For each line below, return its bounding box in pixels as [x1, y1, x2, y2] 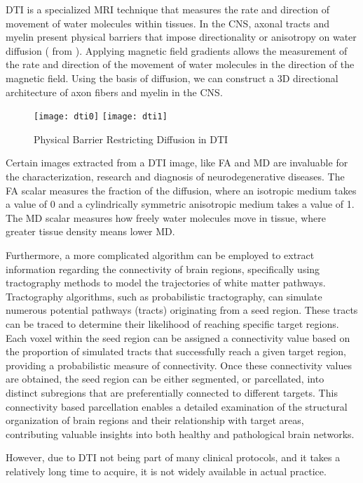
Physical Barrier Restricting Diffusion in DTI [34, 131, 228, 146]
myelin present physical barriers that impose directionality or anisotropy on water [6, 29, 357, 44]
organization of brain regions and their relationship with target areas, [6, 413, 304, 428]
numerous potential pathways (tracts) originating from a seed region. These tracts [6, 303, 358, 317]
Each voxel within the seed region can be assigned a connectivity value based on [6, 330, 350, 345]
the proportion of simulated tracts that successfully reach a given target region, [6, 344, 346, 359]
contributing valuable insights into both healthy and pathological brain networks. [6, 426, 355, 441]
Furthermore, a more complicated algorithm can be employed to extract [6, 247, 315, 262]
